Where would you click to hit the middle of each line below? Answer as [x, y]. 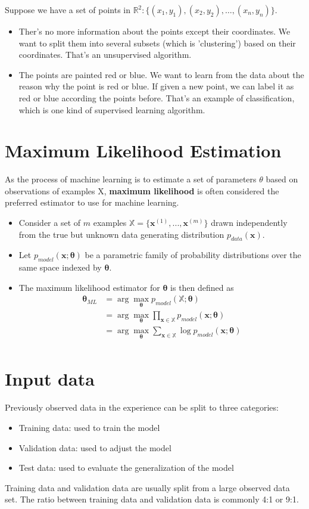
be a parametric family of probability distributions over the [193, 255]
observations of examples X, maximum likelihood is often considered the [142, 190]
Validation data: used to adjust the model [95, 447]
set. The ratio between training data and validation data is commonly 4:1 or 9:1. [152, 499]
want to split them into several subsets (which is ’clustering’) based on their [157, 43]
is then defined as [202, 287]
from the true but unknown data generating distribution [121, 234]
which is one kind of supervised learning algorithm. [112, 109]
